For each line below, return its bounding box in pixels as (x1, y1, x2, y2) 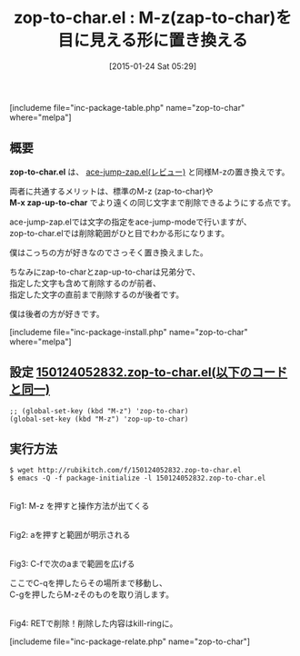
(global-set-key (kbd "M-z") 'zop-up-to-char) (9, 414, 189, 423)
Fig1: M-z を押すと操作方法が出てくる (9, 501, 150, 512)
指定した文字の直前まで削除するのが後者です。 (9, 289, 185, 300)
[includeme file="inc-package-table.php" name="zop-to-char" (9, 102, 245, 113)
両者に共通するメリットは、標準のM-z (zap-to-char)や (9, 185, 214, 196)
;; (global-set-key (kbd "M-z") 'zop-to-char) (9, 406, 189, 415)
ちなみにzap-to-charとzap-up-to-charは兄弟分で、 (9, 266, 201, 277)
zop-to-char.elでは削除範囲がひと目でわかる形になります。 (9, 227, 230, 238)
